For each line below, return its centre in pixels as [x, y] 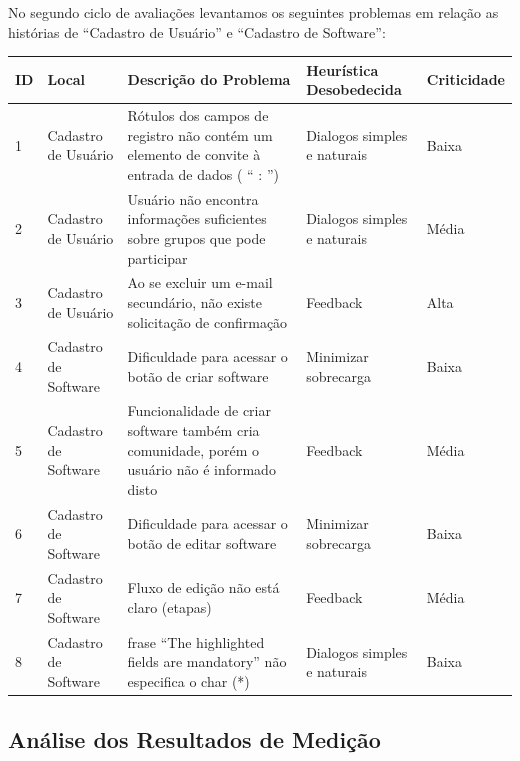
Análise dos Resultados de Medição [194, 739]
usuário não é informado [201, 469]
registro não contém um [200, 134]
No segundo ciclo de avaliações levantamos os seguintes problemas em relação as [253, 12]
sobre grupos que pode [196, 237]
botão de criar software [198, 375]
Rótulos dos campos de [198, 115]
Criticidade [465, 79]
